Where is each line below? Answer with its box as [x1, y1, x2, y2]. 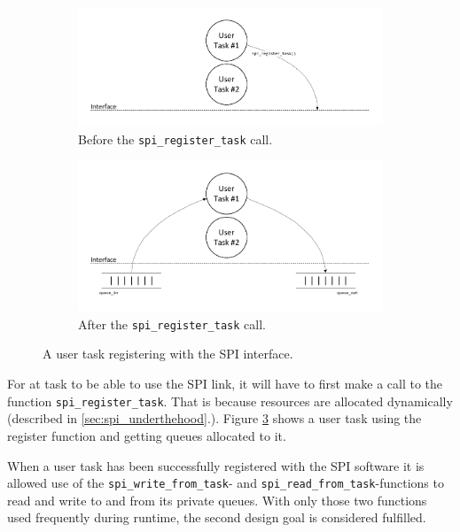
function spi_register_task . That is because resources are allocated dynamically [7, 391, 453, 410]
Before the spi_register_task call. [78, 129, 273, 148]
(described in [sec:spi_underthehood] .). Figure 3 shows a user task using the [7, 409, 422, 428]
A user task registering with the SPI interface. [43, 344, 293, 363]
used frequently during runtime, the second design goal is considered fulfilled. [7, 508, 426, 527]
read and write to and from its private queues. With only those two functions [7, 490, 427, 509]
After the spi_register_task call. [78, 314, 266, 333]
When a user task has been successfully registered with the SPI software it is [7, 456, 425, 474]
